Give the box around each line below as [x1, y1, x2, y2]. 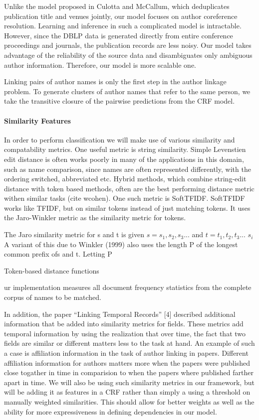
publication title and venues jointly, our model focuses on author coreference [4, 10, 238, 21]
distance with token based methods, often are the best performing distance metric [4, 183, 255, 193]
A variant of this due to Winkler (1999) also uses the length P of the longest [4, 239, 238, 249]
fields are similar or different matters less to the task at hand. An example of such [4, 338, 255, 348]
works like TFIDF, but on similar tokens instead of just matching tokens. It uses [4, 202, 251, 213]
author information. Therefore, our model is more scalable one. [4, 59, 197, 70]
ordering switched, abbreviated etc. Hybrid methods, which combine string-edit [4, 173, 247, 184]
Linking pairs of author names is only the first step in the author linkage [4, 76, 227, 87]
